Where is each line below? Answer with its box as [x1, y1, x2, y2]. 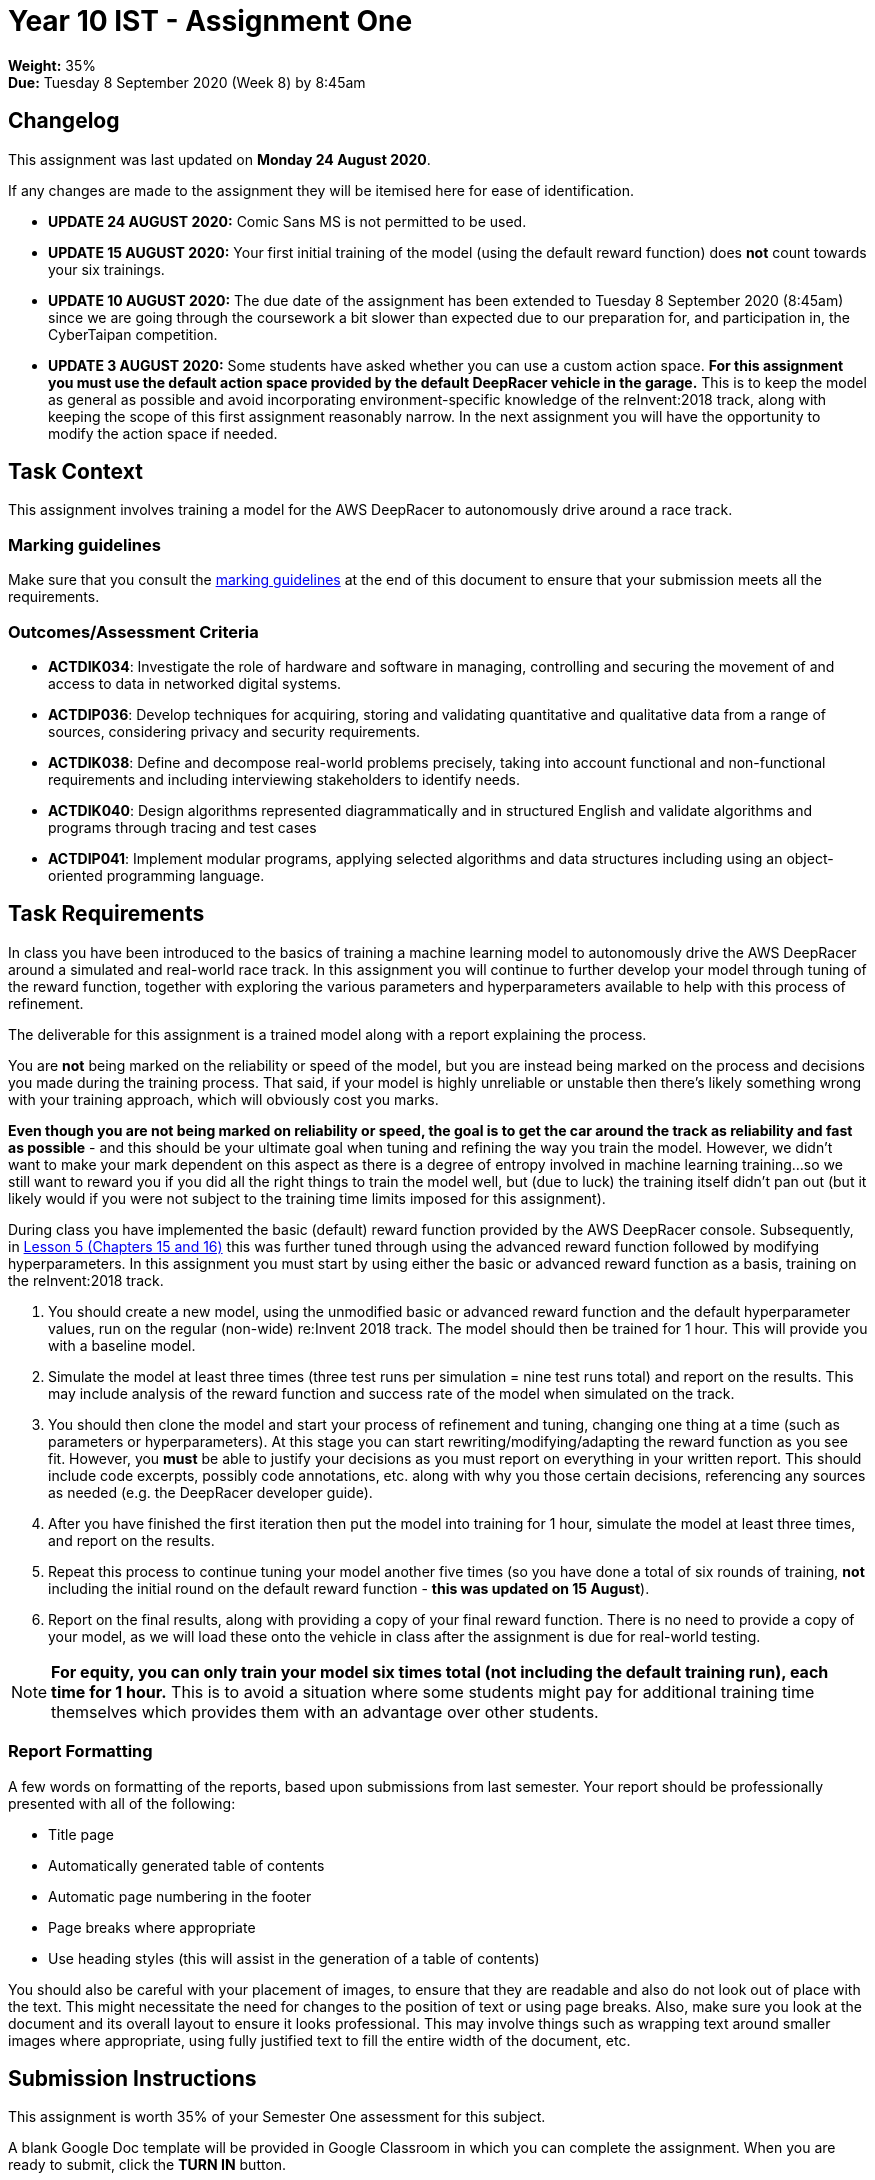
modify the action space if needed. [48, 424, 278, 442]
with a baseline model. [48, 1336, 196, 1354]
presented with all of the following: [8, 1794, 236, 1812]
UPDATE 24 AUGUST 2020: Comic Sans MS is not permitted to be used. [48, 212, 527, 230]
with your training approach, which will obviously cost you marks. [8, 1090, 439, 1108]
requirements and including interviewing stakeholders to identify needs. [48, 770, 520, 788]
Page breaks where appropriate [48, 1918, 256, 1936]
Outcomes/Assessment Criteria [8, 621, 259, 642]
